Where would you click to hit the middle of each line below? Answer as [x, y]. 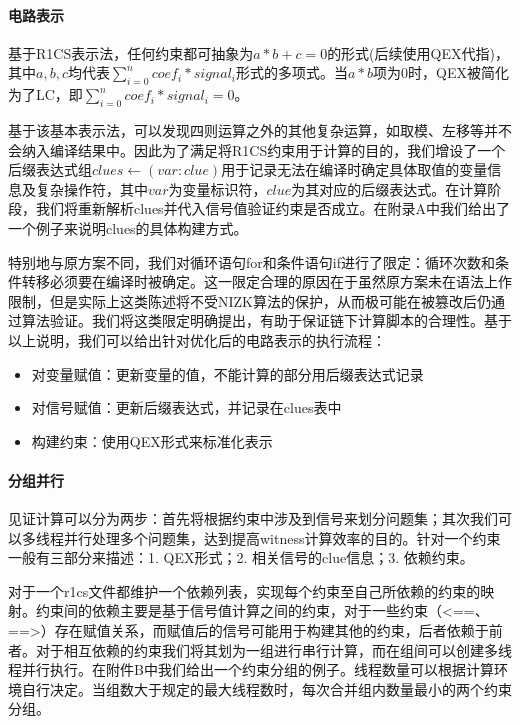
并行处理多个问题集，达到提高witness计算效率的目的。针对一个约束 [282, 537]
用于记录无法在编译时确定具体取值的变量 [354, 169]
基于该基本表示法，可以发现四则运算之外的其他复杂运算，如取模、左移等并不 [260, 129]
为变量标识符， [217, 188]
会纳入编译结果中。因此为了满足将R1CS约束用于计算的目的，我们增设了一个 [257, 149]
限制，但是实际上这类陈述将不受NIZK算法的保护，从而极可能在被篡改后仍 [249, 300]
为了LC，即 [45, 94]
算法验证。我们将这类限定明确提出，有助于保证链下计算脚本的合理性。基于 [266, 320]
